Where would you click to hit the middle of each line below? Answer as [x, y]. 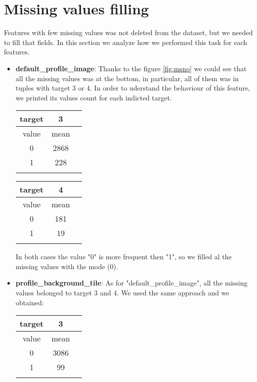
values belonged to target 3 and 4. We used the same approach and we [122, 293]
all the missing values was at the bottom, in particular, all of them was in [127, 78]
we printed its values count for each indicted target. [94, 97]
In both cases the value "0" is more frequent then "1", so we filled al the [124, 257]
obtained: [30, 302]
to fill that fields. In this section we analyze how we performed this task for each [126, 42]
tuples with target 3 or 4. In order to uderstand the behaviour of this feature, [133, 88]
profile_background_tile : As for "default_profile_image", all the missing [131, 283]
